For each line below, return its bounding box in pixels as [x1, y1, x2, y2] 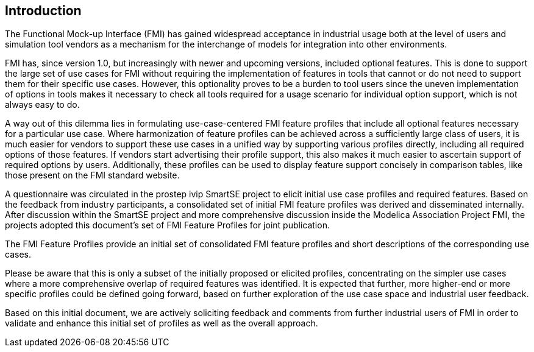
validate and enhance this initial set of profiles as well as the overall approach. [5, 318, 318, 329]
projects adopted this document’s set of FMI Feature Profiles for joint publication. [5, 220, 330, 231]
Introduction [5, 3, 82, 18]
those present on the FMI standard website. [5, 170, 180, 181]
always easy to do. [5, 99, 80, 110]
